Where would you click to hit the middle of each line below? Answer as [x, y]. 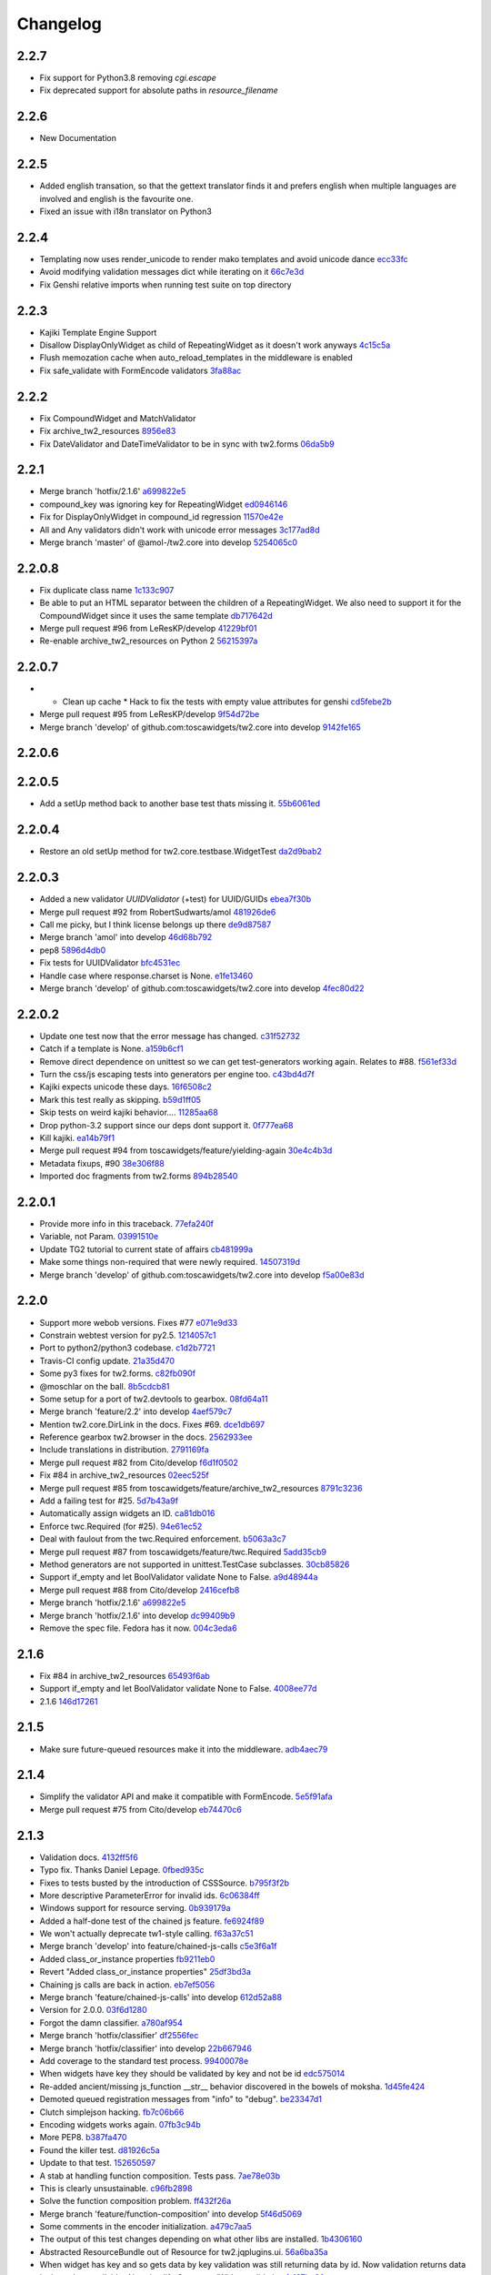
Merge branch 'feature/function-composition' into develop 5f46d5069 [171, 2214]
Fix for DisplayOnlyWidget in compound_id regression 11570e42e [161, 517]
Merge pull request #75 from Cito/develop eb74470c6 [141, 1809]
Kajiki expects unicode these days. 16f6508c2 [126, 1087]
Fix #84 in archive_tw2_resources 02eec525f [124, 1475]
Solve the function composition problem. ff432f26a [135, 2201]
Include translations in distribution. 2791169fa [124, 1450]
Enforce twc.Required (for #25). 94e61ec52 [121, 1526]
